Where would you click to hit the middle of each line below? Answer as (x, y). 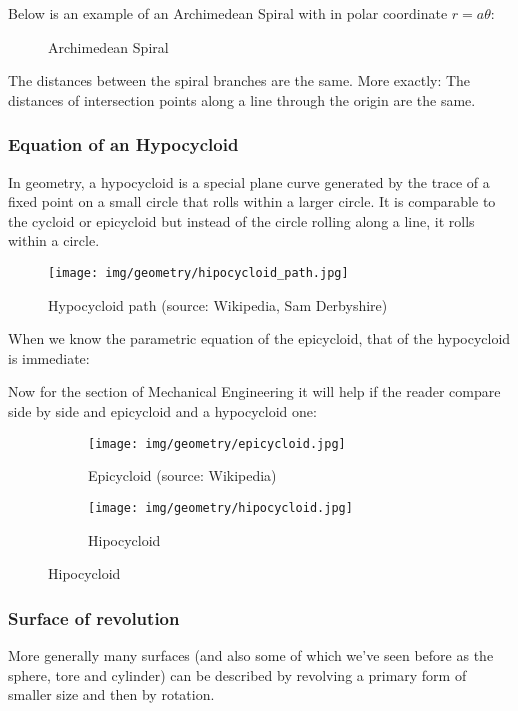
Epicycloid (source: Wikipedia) (182, 475)
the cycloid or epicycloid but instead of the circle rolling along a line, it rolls (241, 220)
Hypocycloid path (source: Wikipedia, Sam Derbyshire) (218, 304)
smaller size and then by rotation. (111, 694)
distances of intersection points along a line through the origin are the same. (242, 99)
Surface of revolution (94, 617)
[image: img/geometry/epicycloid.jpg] (217, 443)
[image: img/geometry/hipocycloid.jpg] (220, 507)
